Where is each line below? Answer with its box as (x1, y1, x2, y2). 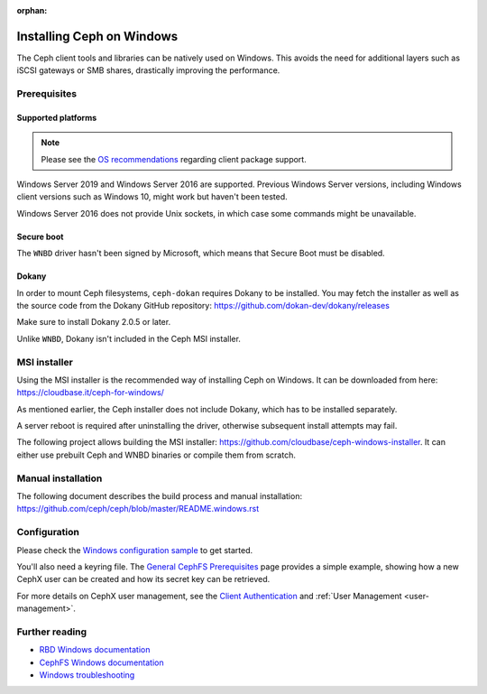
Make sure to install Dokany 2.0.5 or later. (16, 317, 171, 328)
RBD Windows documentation (39, 644, 151, 655)
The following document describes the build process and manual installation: (16, 491, 302, 501)
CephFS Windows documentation (39, 657, 164, 668)
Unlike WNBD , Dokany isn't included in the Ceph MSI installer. (16, 333, 241, 344)
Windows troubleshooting (39, 670, 135, 680)
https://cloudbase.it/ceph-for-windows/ (16, 387, 164, 398)
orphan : (16, 5, 48, 15)
